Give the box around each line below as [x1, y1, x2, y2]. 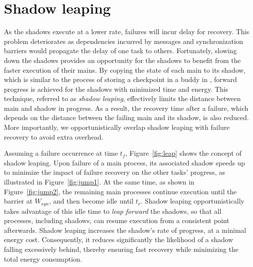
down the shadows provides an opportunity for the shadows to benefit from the [4, 55, 241, 65]
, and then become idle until [49, 196, 134, 206]
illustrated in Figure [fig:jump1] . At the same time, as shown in [4, 177, 194, 187]
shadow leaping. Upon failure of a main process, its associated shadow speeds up [4, 157, 245, 167]
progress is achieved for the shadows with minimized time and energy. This [4, 83, 229, 94]
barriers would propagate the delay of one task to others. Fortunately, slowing [4, 45, 237, 56]
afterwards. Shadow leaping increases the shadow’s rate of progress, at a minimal [4, 225, 246, 235]
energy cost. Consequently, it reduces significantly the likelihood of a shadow [4, 234, 233, 245]
